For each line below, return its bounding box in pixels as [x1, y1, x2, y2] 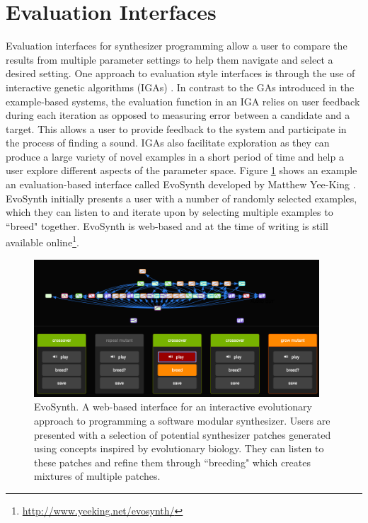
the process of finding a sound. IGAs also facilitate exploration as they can [6, 135, 330, 150]
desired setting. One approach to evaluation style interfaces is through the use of [6, 66, 355, 81]
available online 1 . [6, 233, 79, 250]
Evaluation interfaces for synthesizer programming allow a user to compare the [6, 38, 347, 53]
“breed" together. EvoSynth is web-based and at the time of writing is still [6, 218, 328, 233]
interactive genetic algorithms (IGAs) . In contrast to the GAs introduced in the [6, 79, 355, 94]
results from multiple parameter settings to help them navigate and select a [6, 52, 333, 67]
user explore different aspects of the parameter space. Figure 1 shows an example [6, 163, 357, 178]
